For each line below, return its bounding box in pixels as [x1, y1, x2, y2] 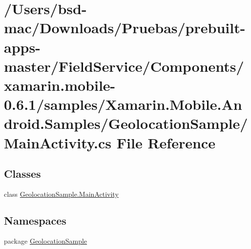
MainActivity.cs [4, 132, 112, 152]
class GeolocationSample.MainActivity [4, 188, 119, 199]
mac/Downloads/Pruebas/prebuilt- [4, 18, 246, 38]
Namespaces [4, 212, 66, 228]
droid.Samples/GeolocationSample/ [4, 113, 248, 133]
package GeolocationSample [4, 235, 87, 246]
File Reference [116, 132, 215, 152]
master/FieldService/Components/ [4, 56, 244, 76]
